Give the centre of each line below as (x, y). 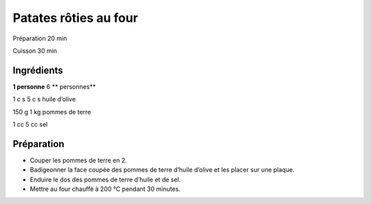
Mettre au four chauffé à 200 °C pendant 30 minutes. (105, 189)
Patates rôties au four (76, 18)
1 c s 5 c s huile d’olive (44, 99)
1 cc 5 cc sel (30, 125)
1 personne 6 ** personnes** (54, 86)
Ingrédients (38, 70)
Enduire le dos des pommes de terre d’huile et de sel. (105, 179)
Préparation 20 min (40, 38)
